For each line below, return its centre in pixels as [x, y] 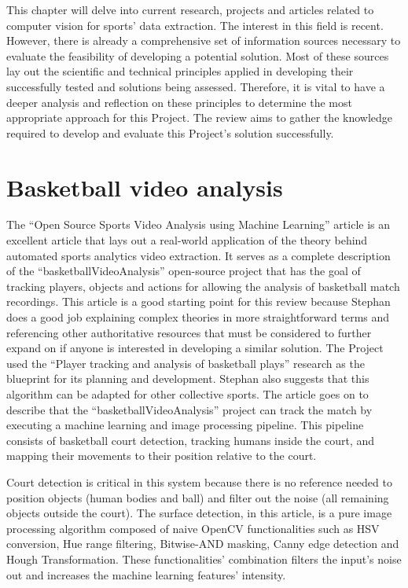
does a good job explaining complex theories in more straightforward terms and [198, 317]
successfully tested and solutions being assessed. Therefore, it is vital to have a [196, 86]
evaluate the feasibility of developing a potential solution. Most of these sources [198, 55]
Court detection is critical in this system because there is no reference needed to [199, 481]
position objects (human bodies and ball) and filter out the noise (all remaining [198, 497]
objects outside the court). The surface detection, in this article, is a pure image [199, 513]
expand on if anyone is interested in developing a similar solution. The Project [195, 348]
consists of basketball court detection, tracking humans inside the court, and [191, 440]
